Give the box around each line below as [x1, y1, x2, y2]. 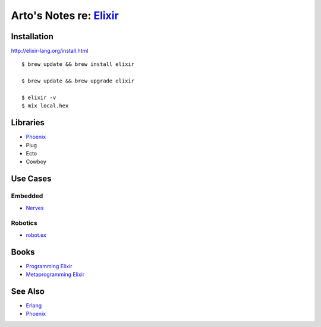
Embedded [11, 192, 43, 200]
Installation [11, 31, 53, 42]
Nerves [26, 204, 44, 211]
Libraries [11, 118, 45, 128]
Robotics [11, 219, 38, 227]
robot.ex [26, 231, 47, 239]
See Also [11, 286, 45, 296]
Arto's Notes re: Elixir [11, 9, 119, 22]
